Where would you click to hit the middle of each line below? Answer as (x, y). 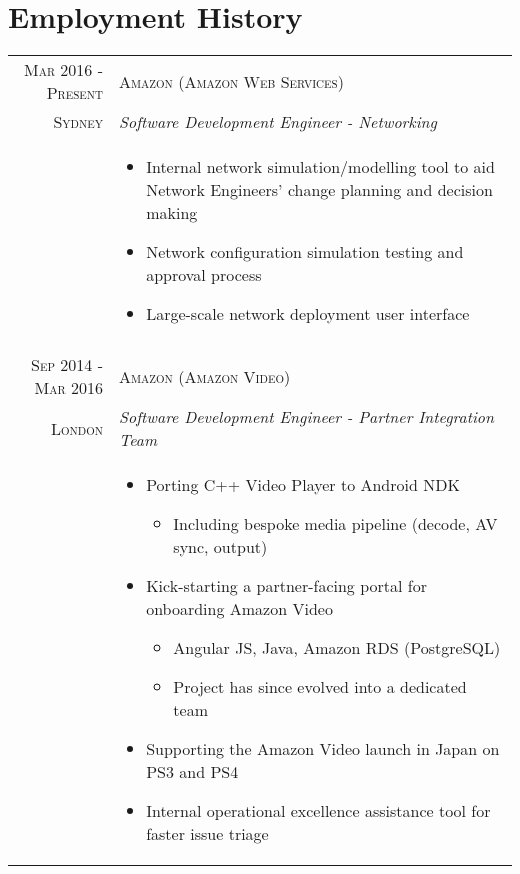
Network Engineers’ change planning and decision (319, 190)
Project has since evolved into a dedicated (320, 687)
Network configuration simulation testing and (305, 252)
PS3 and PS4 (192, 772)
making (172, 213)
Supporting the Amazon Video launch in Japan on (323, 749)
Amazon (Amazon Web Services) (231, 81)
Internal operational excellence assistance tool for (318, 811)
